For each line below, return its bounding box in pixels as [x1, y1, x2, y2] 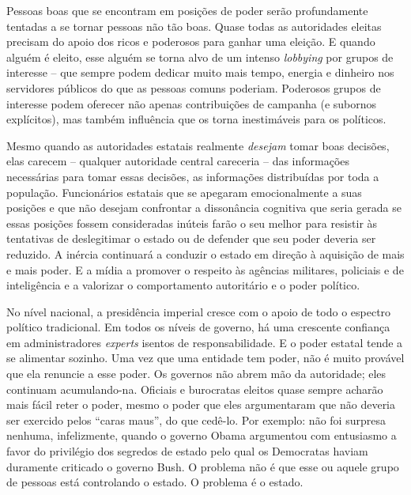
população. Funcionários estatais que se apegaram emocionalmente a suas [6, 183, 362, 200]
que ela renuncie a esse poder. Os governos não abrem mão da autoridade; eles [6, 365, 386, 382]
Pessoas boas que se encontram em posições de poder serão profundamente [6, 2, 368, 18]
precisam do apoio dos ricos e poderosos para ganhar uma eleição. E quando [6, 33, 375, 50]
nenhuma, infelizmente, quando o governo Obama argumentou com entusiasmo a [6, 427, 397, 444]
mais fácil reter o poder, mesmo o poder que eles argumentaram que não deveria [6, 396, 396, 413]
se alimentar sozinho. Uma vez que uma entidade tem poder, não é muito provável [6, 350, 405, 366]
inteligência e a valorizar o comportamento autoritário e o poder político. [6, 277, 360, 293]
